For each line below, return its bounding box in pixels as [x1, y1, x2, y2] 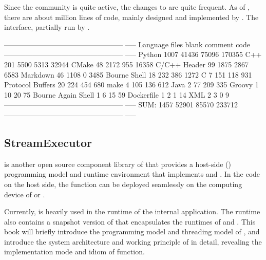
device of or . [4, 189, 45, 199]
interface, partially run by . [4, 22, 90, 32]
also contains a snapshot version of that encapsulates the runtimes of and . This [4, 216, 256, 227]
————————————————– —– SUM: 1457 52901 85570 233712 [4, 99, 238, 110]
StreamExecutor [4, 134, 92, 150]
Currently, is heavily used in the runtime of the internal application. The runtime [4, 206, 260, 217]
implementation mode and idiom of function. [4, 246, 145, 257]
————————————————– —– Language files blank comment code [4, 39, 250, 49]
